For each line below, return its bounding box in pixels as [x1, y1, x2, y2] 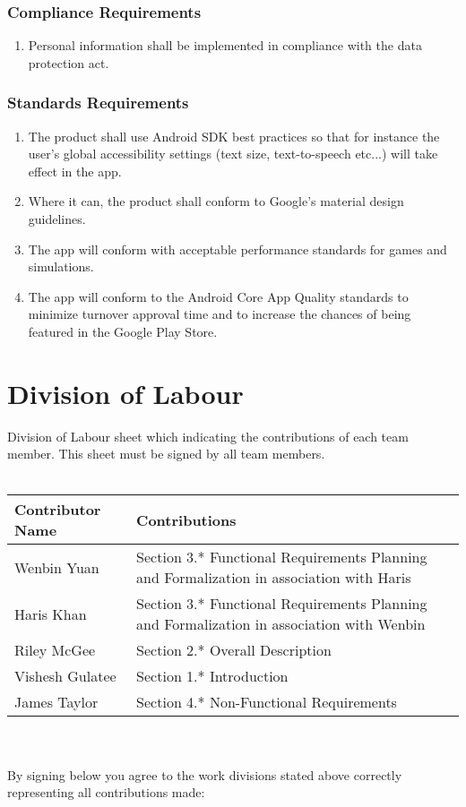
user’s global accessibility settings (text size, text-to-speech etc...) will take [28, 144, 438, 163]
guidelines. [28, 210, 86, 228]
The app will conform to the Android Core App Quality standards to [28, 287, 409, 305]
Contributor [14, 499, 101, 520]
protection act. [28, 53, 109, 72]
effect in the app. [28, 161, 122, 180]
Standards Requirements [7, 91, 189, 114]
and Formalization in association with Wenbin [136, 614, 426, 635]
